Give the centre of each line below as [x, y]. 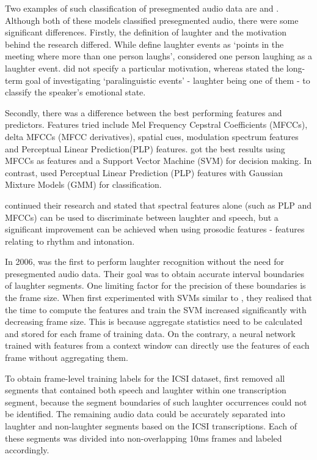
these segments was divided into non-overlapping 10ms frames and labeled [144, 438]
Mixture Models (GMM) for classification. [83, 184]
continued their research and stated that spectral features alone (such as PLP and [158, 205]
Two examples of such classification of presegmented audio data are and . [142, 8]
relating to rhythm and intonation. [70, 241]
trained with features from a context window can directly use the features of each [157, 345]
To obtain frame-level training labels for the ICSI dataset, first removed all [145, 378]
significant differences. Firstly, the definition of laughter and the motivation [146, 32]
